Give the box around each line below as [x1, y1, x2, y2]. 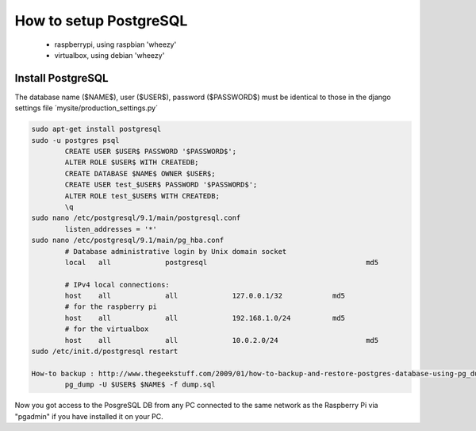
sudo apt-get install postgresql [31, 125, 162, 134]
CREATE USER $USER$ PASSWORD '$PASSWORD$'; [64, 147, 237, 156]
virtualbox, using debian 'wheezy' [54, 50, 165, 60]
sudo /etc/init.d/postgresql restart [31, 347, 178, 356]
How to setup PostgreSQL [14, 12, 188, 29]
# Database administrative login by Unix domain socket [64, 247, 287, 256]
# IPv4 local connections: [64, 280, 170, 289]
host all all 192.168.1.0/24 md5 [64, 314, 345, 322]
